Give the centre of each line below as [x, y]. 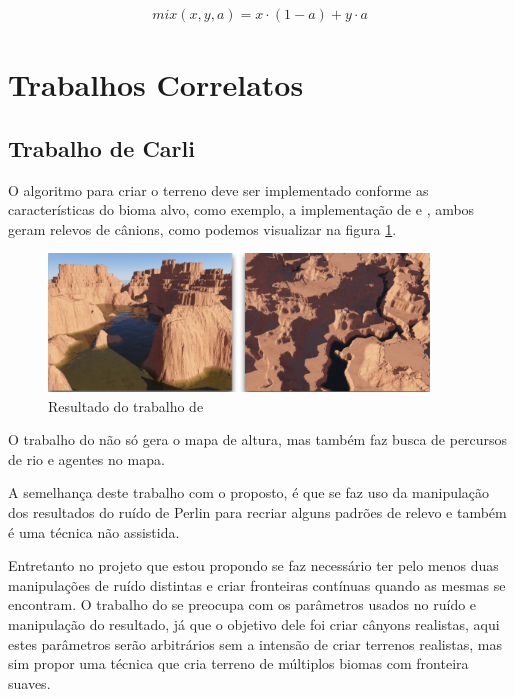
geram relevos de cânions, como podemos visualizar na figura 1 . [202, 228]
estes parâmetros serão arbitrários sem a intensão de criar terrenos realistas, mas [255, 643]
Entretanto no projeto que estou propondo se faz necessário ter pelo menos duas [253, 565]
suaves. [29, 682]
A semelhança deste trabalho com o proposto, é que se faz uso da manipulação [249, 492]
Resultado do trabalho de [126, 405]
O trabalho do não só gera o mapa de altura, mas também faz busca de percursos [258, 439]
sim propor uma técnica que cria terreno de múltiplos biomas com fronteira [238, 663]
